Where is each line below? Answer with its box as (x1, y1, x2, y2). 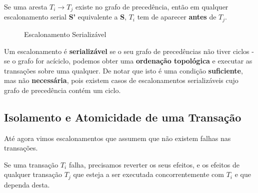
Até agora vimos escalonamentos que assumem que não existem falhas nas (4, 132, 231, 143)
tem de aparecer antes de (137, 11, 216, 22)
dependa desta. (4, 179, 50, 189)
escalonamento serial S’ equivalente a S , (4, 11, 126, 22)
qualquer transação (4, 169, 62, 179)
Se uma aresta (4, 1, 47, 11)
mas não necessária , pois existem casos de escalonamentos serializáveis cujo (4, 75, 238, 85)
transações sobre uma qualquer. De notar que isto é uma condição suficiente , (4, 65, 243, 75)
